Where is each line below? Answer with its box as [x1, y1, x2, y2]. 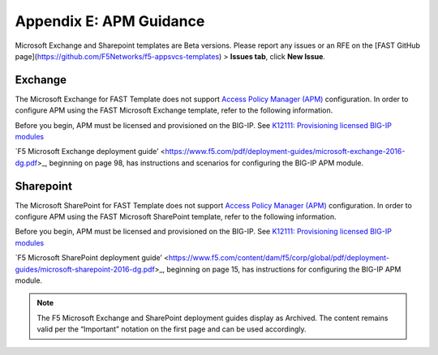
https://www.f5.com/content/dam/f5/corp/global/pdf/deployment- [168, 253, 389, 263]
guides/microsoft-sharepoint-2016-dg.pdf [15, 264, 156, 274]
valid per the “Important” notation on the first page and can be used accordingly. [36, 324, 307, 334]
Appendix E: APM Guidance [15, 12, 205, 30]
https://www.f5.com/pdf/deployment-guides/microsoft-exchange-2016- [165, 147, 406, 156]
